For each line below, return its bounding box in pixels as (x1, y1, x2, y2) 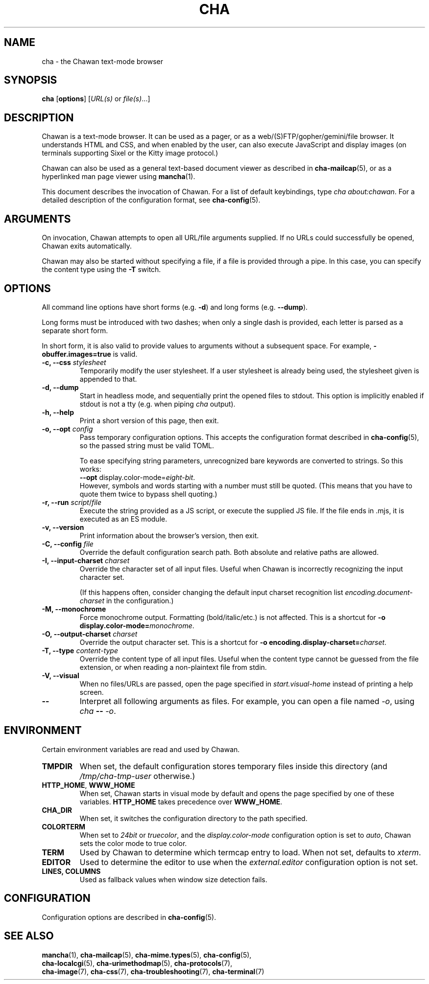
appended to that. (79, 374, 137, 383)
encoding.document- (345, 588, 413, 596)
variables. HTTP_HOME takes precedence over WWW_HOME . (79, 797, 283, 806)
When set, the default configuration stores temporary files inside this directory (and (79, 761, 387, 771)
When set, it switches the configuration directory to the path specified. (79, 814, 308, 823)
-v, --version (42, 523, 84, 531)
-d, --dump (42, 383, 79, 391)
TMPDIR (42, 761, 72, 771)
